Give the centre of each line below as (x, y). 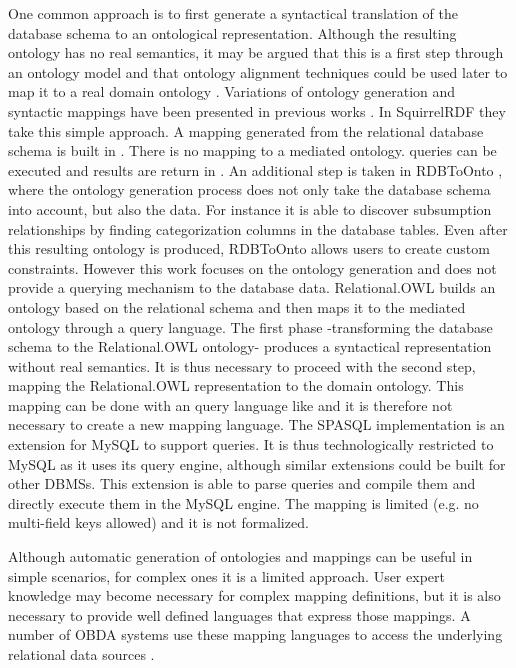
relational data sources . (81, 654)
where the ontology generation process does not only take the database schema (249, 189)
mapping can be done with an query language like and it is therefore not (230, 404)
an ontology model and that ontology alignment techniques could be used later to (258, 71)
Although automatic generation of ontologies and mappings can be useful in (240, 556)
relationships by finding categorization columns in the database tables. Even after (258, 228)
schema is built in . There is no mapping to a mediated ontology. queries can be (252, 150)
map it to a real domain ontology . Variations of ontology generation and (232, 91)
